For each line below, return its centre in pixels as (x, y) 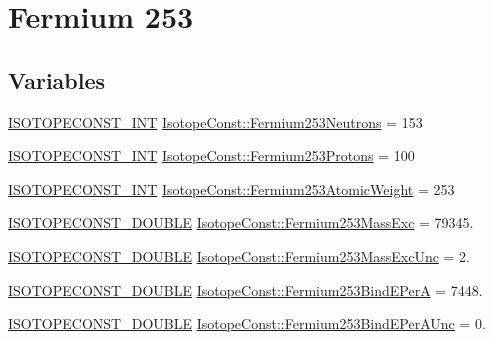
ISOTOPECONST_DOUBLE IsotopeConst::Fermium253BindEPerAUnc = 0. (247, 323)
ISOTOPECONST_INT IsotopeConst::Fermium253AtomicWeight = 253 (231, 188)
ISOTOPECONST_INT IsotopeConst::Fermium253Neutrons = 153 (215, 121)
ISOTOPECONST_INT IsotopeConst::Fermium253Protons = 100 (211, 155)
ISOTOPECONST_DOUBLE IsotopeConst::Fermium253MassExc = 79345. (241, 222)
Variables (57, 79)
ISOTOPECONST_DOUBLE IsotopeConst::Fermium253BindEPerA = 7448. (245, 289)
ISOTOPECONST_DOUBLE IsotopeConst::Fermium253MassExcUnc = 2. (239, 255)
